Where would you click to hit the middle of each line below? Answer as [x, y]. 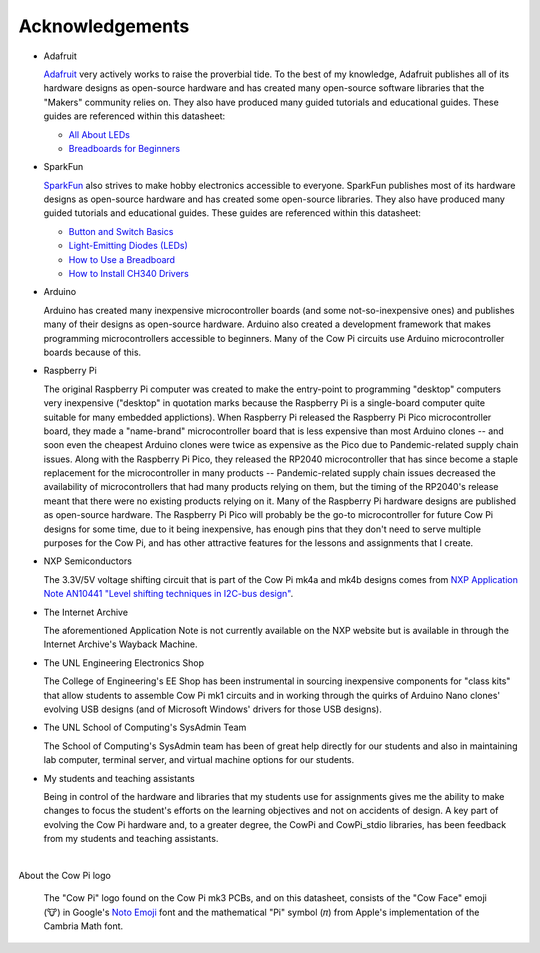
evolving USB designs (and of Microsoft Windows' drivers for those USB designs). [212, 709]
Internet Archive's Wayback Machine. [121, 644]
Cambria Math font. [83, 926]
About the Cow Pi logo [65, 875]
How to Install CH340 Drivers [128, 274]
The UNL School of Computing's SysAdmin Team [145, 727]
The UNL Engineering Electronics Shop [124, 662]
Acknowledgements [104, 26]
